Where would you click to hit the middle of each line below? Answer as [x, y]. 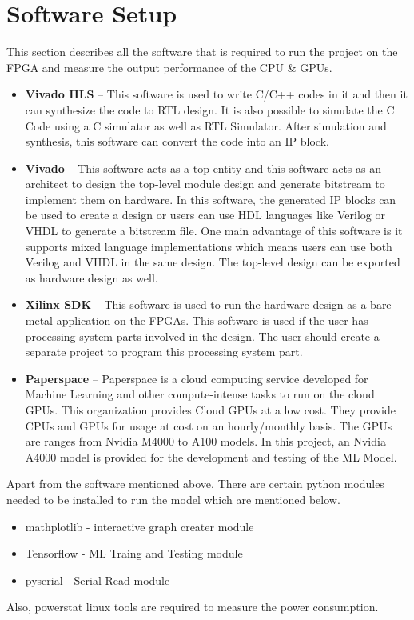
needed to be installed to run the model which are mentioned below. [173, 499]
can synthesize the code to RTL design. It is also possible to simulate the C [210, 109]
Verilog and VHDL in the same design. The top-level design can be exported [213, 262]
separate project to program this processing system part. [164, 352]
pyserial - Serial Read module [98, 580]
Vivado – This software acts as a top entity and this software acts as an [203, 168]
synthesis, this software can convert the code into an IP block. [177, 141]
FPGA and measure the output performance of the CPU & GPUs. [169, 67]
